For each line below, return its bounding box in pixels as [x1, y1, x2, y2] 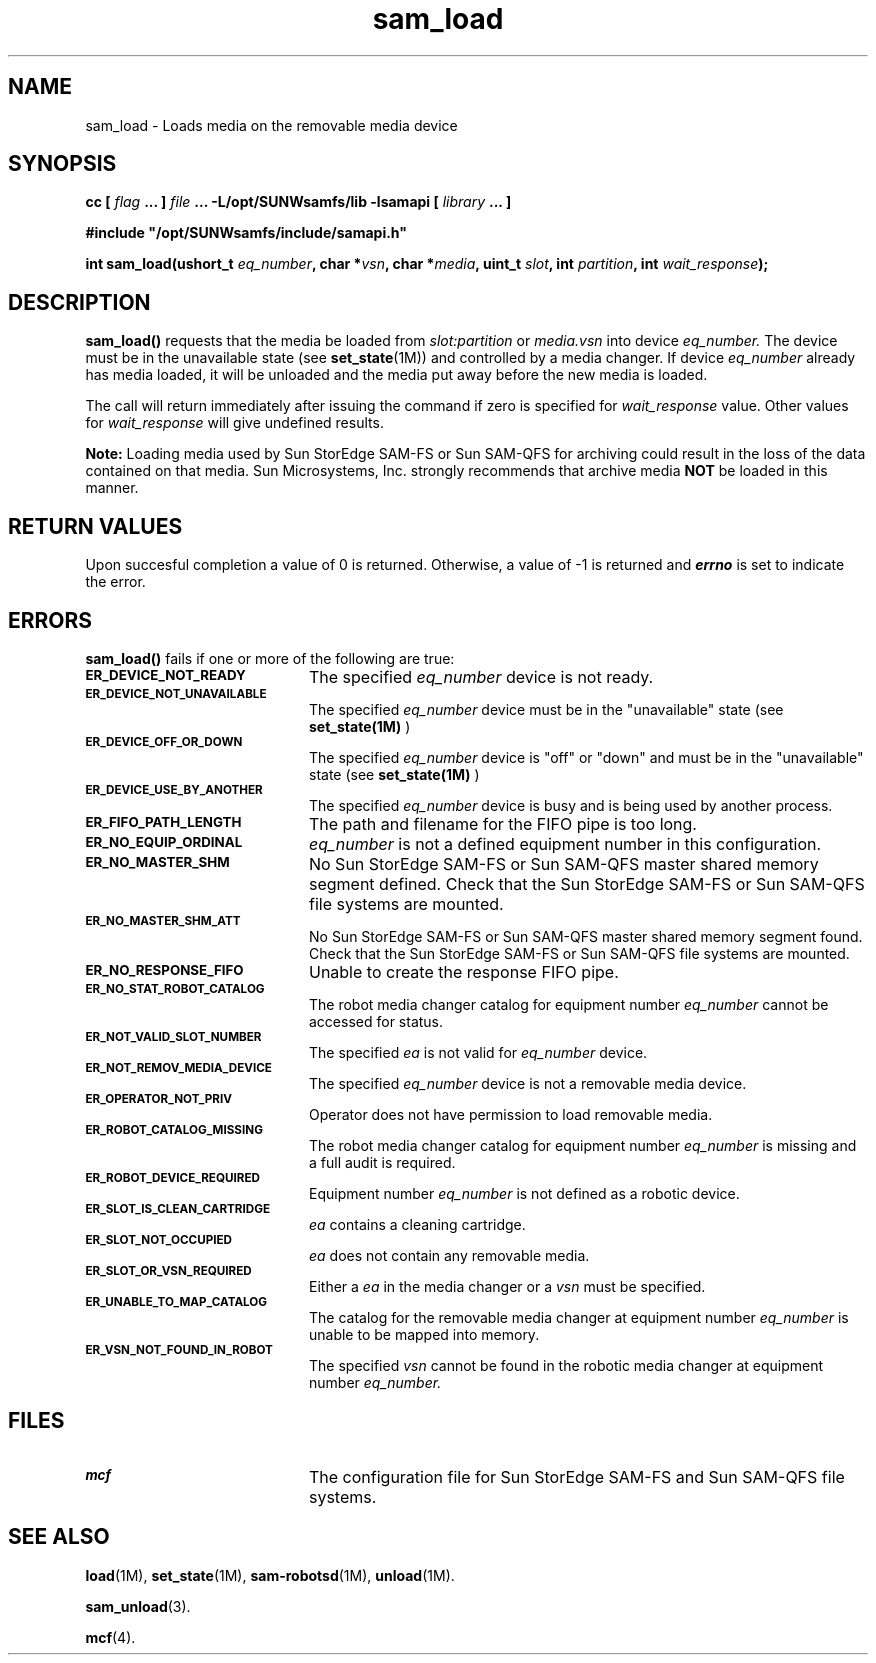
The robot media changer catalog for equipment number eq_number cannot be [309, 995, 829, 1013]
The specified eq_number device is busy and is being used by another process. [309, 796, 833, 814]
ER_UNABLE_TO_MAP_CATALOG [85, 1294, 268, 1309]
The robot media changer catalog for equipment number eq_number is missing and [309, 1136, 857, 1154]
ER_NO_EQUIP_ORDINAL [85, 833, 243, 850]
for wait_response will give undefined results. [85, 414, 384, 432]
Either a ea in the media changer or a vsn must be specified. [309, 1277, 706, 1295]
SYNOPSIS [8, 151, 117, 177]
